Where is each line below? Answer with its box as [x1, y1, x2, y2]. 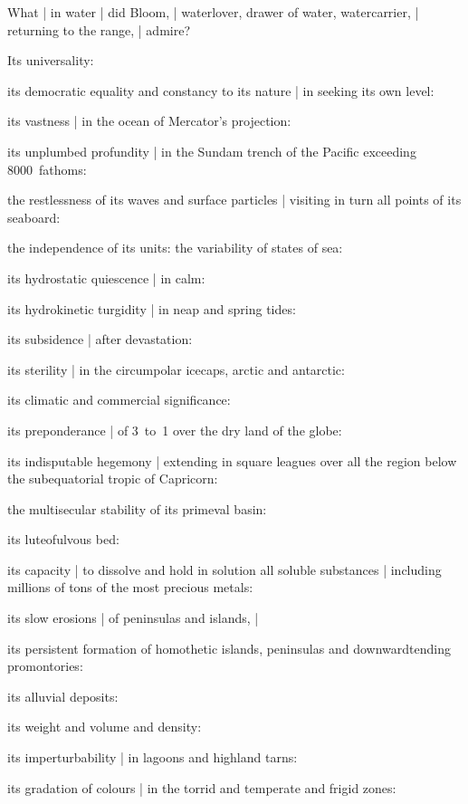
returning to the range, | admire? [7, 20, 191, 39]
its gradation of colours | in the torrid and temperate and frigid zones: [7, 778, 396, 797]
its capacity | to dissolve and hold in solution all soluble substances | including [7, 560, 442, 579]
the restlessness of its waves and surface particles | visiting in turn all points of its [7, 190, 462, 209]
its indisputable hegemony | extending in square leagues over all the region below [7, 451, 457, 470]
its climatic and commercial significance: [7, 390, 231, 409]
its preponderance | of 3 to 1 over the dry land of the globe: [7, 420, 342, 439]
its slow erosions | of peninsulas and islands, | [7, 608, 259, 627]
